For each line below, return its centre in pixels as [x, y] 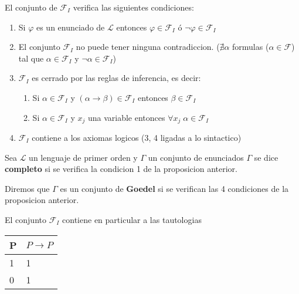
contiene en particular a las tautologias [132, 219]
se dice [266, 157]
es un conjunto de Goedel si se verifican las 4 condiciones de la [174, 188]
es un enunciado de [70, 27]
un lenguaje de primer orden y [83, 157]
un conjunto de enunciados [196, 157]
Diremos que [27, 188]
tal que [31, 58]
